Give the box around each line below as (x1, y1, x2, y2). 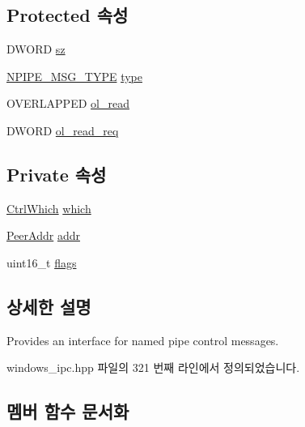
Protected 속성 (6, 2, 129, 28)
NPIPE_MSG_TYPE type (6, 67, 142, 84)
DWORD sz (6, 41, 66, 58)
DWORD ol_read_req (6, 122, 119, 139)
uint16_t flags (6, 254, 77, 271)
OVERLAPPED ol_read (6, 95, 129, 112)
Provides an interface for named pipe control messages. (6, 331, 279, 348)
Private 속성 (6, 161, 107, 186)
